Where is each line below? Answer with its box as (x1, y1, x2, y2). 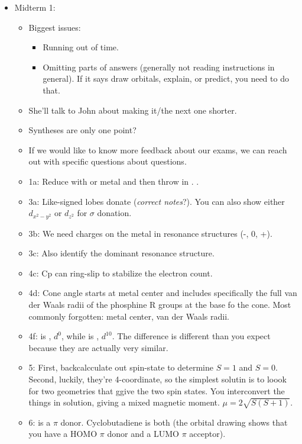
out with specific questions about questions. (28, 155, 187, 168)
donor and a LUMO (107, 427, 180, 440)
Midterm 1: (14, 1, 56, 13)
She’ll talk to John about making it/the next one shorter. (28, 104, 237, 116)
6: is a (28, 416, 51, 428)
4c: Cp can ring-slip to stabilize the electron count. (28, 266, 213, 279)
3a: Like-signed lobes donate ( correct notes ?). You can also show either (28, 195, 285, 207)
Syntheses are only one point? (28, 124, 137, 136)
